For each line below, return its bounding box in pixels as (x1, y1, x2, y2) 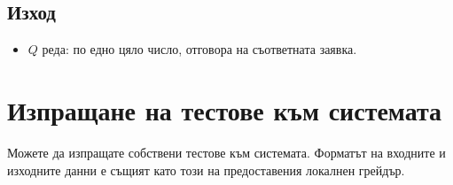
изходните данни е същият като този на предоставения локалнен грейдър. (7, 160, 405, 179)
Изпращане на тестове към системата (7, 91, 442, 127)
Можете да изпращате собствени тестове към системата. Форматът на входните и (7, 143, 446, 161)
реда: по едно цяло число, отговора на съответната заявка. (42, 40, 357, 58)
